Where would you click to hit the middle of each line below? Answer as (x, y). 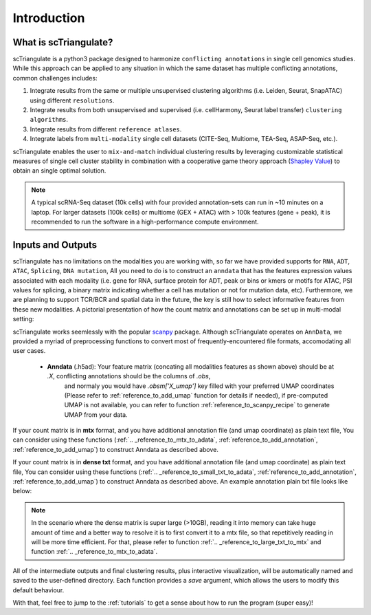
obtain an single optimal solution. (59, 171)
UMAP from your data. (96, 414)
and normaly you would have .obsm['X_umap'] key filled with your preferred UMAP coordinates (199, 386)
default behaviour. (38, 590)
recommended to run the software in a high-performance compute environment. (145, 222)
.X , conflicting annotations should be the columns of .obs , (129, 376)
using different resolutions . (72, 100)
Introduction (49, 18)
